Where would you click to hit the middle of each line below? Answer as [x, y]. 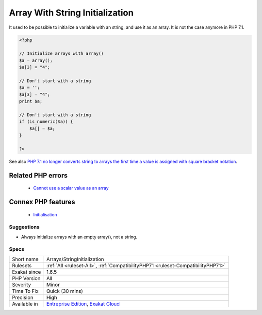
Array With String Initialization [71, 13]
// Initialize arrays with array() [61, 54]
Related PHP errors [38, 175]
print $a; [31, 101]
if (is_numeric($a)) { [46, 122]
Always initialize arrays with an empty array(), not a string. [79, 237]
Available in [25, 304]
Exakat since [26, 272]
